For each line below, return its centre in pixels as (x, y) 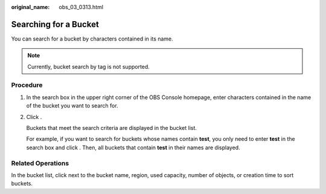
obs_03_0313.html (81, 7)
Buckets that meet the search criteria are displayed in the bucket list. (112, 128)
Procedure (27, 85)
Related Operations (40, 163)
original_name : (30, 7)
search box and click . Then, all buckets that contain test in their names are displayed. (133, 147)
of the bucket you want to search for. (72, 106)
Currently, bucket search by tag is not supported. (89, 66)
